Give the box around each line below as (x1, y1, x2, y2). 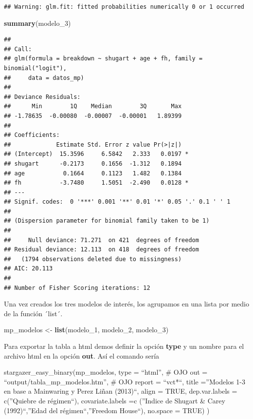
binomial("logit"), (4, 64, 67, 72)
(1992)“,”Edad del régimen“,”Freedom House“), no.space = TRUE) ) (4, 405, 210, 415)
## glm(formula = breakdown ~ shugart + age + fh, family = (4, 55, 203, 62)
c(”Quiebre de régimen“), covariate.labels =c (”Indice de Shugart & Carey (4, 395, 225, 405)
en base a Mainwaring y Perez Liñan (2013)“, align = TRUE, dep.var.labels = (4, 386, 237, 396)
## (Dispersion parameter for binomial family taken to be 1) (4, 217, 210, 225)
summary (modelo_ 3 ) (4, 18, 71, 28)
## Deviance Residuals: (4, 93, 81, 100)
